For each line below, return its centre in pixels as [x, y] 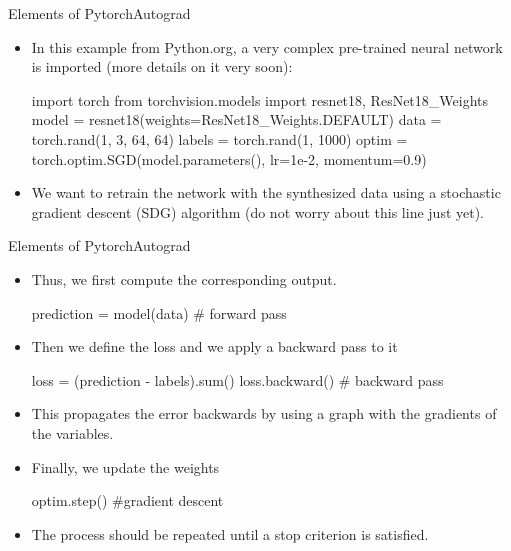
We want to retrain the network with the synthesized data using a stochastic [266, 192]
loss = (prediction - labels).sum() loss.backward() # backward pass [237, 379]
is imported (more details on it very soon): [162, 66]
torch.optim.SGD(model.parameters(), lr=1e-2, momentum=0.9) [229, 158]
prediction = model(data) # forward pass [159, 312]
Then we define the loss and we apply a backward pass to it [214, 346]
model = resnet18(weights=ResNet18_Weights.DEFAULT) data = [236, 119]
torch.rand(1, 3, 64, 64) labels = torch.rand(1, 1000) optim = [219, 138]
